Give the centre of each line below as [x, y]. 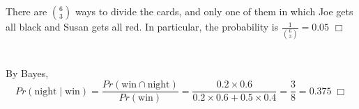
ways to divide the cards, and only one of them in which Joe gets [214, 11]
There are [26, 11]
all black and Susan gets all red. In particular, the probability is [142, 27]
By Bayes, [27, 73]
